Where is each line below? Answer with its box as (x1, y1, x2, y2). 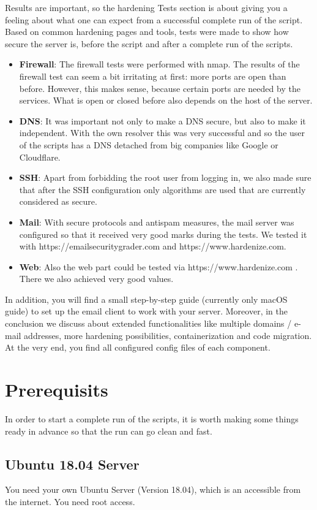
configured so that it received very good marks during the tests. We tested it (19, 227, 307, 240)
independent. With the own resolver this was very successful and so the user (19, 126, 305, 139)
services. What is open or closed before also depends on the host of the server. (19, 94, 313, 107)
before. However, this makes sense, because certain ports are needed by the (19, 82, 300, 94)
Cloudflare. (19, 150, 61, 163)
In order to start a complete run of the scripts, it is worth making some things (5, 412, 299, 425)
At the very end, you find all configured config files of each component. (5, 341, 270, 354)
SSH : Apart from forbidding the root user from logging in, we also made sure (19, 171, 311, 184)
